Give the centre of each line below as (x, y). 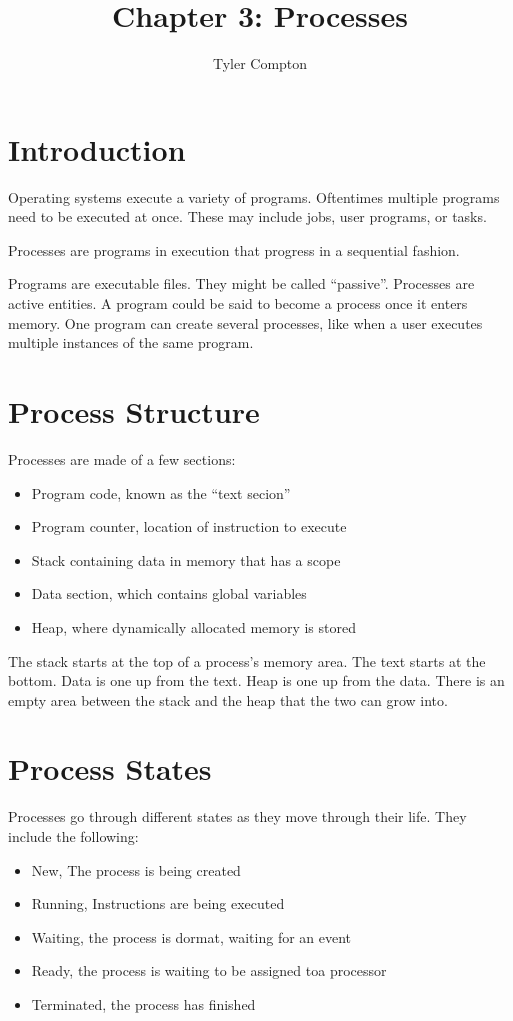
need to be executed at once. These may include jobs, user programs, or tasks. (247, 216)
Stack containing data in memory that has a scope (186, 559)
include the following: (73, 836)
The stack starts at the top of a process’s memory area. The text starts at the (247, 660)
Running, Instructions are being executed (158, 903)
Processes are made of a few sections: (122, 458)
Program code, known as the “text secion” (161, 492)
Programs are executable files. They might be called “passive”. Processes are (241, 283)
